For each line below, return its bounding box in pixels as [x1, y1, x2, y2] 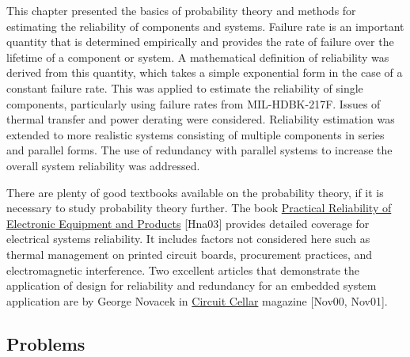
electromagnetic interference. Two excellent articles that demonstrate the [6, 261, 359, 278]
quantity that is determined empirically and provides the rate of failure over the [6, 33, 394, 50]
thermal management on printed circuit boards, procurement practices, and [6, 245, 373, 262]
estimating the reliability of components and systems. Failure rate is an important [6, 17, 404, 34]
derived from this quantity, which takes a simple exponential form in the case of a [6, 64, 403, 81]
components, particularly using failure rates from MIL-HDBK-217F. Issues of [6, 95, 381, 112]
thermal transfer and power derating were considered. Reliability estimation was [6, 111, 395, 127]
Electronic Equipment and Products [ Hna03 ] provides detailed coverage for [6, 215, 370, 231]
